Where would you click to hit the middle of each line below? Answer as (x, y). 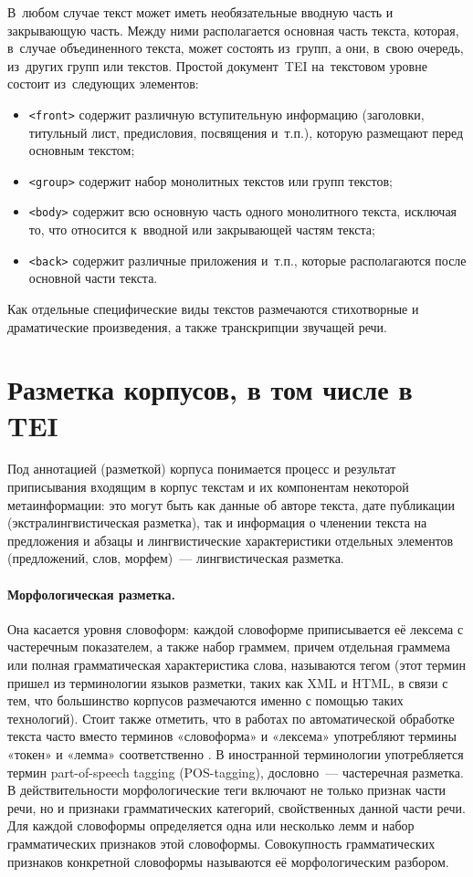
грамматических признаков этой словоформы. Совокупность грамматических (221, 843)
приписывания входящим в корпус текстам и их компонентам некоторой (208, 487)
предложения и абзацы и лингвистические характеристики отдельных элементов (231, 540)
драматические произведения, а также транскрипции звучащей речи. (197, 326)
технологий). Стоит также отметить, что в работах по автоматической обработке (231, 718)
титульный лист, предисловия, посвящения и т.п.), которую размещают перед (246, 132)
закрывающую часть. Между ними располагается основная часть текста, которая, (233, 30)
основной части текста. (93, 278)
